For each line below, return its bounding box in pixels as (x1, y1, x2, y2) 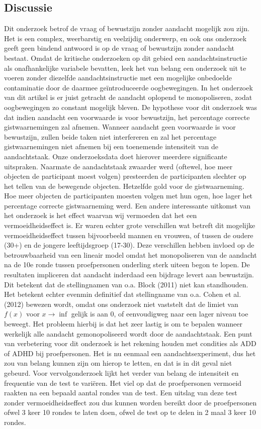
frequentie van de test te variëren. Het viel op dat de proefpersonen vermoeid (4, 377, 242, 388)
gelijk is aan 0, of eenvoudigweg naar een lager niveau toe (71, 308, 248, 319)
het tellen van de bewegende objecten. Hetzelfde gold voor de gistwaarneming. (4, 180, 244, 191)
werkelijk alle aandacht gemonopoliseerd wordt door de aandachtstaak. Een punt (4, 328, 252, 339)
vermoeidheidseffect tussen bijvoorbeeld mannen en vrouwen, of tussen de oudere (4, 230, 253, 240)
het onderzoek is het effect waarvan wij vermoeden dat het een (4, 210, 197, 221)
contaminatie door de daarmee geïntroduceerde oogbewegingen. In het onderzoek (4, 82, 253, 92)
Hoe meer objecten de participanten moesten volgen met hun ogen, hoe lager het (4, 190, 253, 201)
